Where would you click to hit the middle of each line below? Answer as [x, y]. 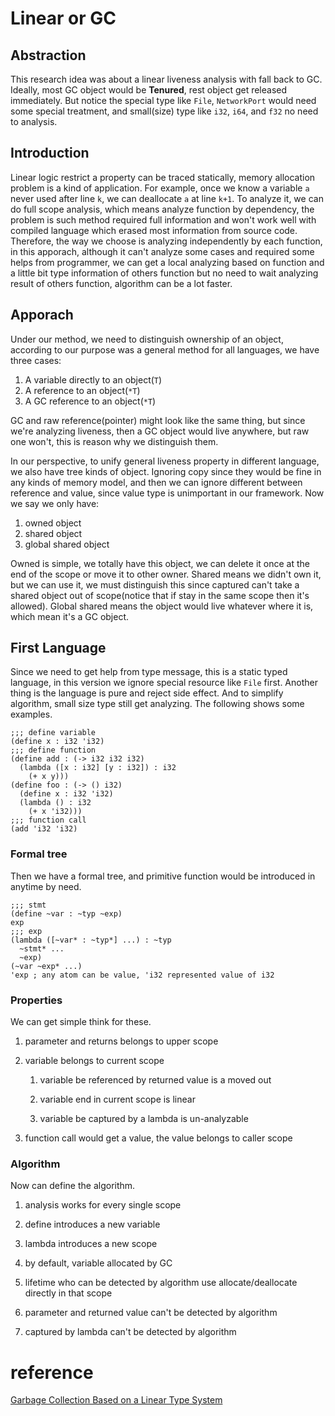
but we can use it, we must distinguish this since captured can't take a [155, 584]
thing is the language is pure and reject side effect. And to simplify [147, 693]
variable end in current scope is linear [117, 1099]
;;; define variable [53, 733]
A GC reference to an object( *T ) [90, 401]
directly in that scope [68, 1293]
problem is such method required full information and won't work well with [163, 219]
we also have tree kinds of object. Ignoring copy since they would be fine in [166, 471]
